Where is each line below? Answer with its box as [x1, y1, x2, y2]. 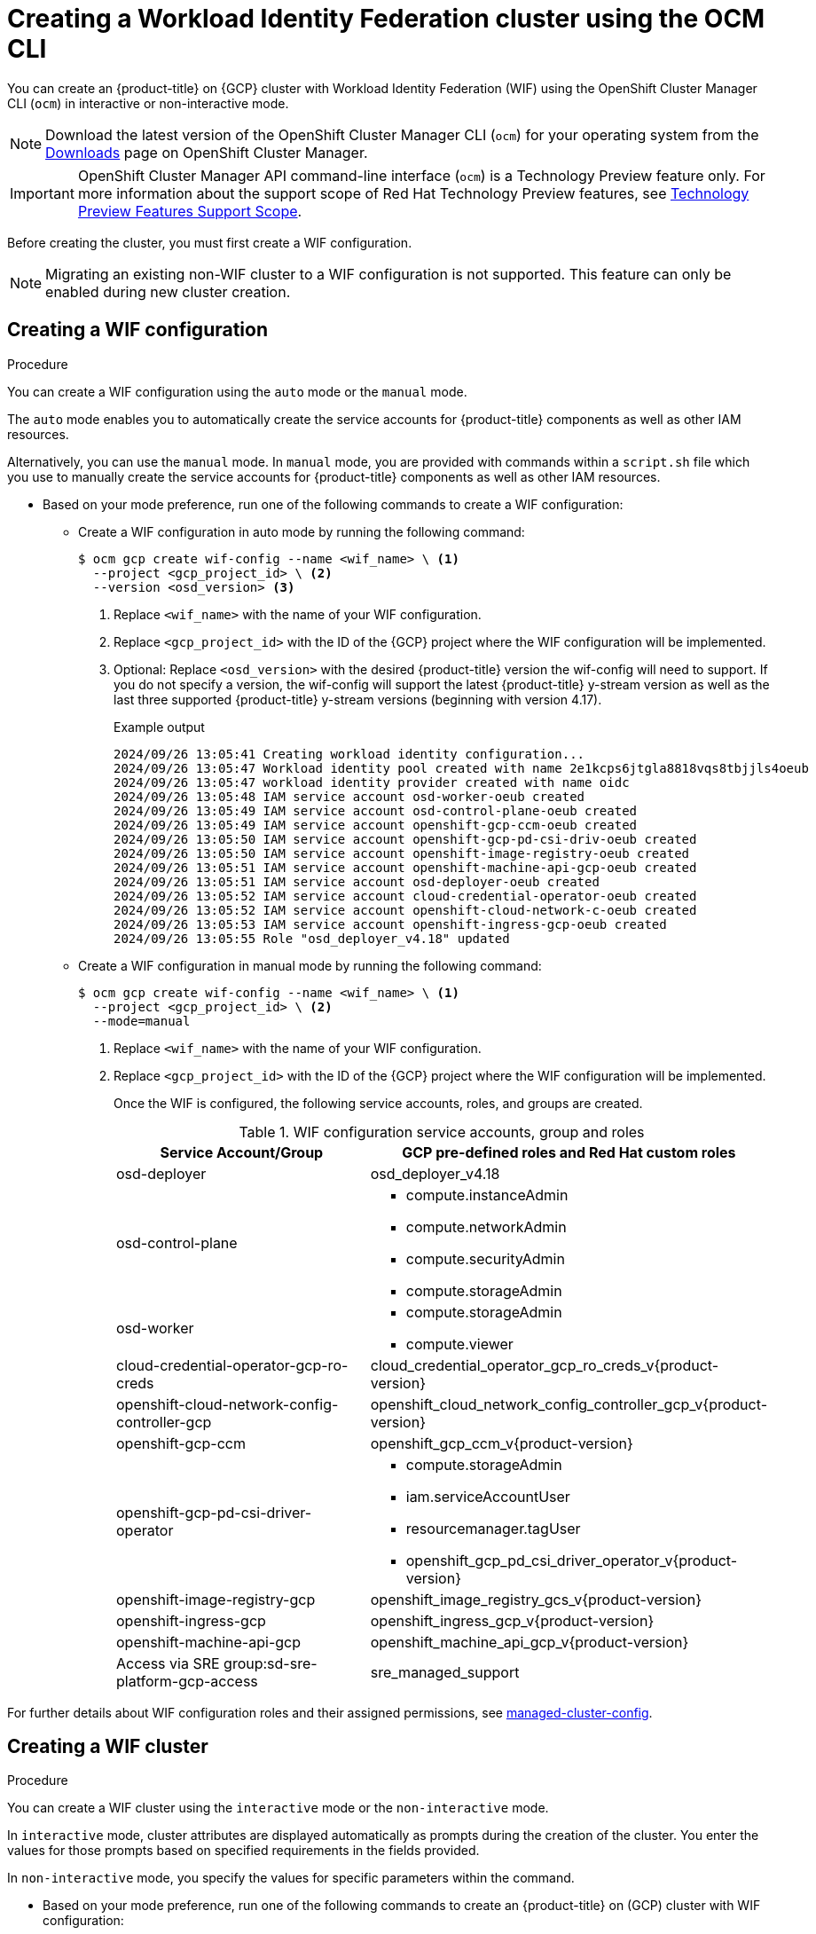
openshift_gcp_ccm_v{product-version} [370, 1434, 633, 1452]
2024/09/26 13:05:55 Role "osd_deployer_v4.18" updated [114, 931, 510, 946]
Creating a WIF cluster [7, 1735, 208, 1758]
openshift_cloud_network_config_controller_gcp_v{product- [370, 1395, 767, 1413]
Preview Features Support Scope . [77, 201, 302, 220]
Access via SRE [116, 1654, 220, 1672]
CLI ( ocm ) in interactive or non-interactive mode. [7, 95, 289, 111]
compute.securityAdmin [405, 1249, 565, 1268]
